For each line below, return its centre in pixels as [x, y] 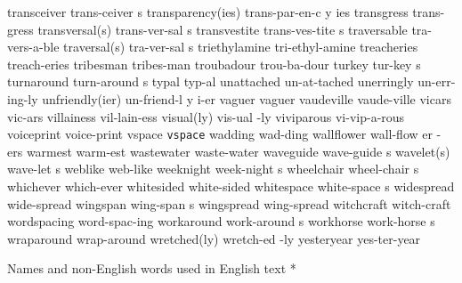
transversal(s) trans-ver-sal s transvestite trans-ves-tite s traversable [223, 29]
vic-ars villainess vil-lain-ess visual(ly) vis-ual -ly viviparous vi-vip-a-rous [206, 116]
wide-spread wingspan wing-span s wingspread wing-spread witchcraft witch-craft [229, 203]
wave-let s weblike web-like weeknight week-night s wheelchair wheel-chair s [213, 169]
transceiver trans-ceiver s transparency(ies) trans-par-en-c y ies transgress [208, 12]
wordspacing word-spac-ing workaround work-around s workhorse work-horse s [221, 221]
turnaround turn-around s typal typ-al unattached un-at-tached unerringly [211, 81]
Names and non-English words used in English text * [152, 268]
